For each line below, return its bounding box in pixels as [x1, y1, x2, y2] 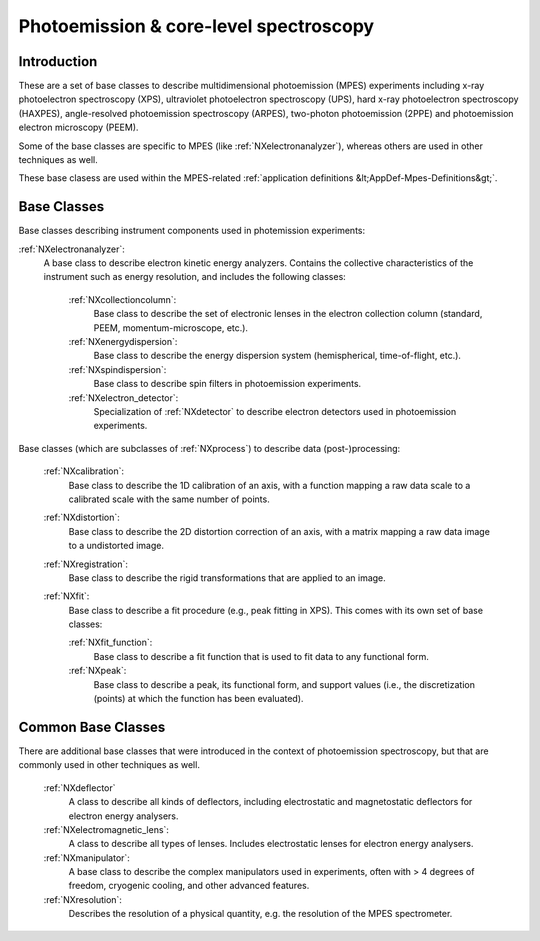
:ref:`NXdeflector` [43, 781, 116, 794]
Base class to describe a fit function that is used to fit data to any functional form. [93, 650, 430, 662]
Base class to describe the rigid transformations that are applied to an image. [68, 571, 387, 584]
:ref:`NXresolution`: [43, 893, 122, 905]
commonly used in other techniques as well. [18, 759, 200, 771]
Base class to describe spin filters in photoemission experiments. [93, 378, 362, 390]
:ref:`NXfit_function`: [68, 636, 153, 649]
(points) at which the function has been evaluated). [93, 693, 304, 705]
